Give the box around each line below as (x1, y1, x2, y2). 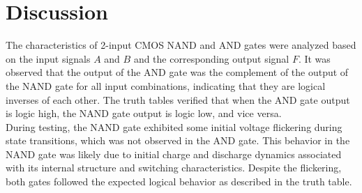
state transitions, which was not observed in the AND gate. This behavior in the (6, 133, 350, 148)
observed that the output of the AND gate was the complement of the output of (6, 65, 349, 79)
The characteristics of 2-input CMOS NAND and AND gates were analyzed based (6, 38, 356, 52)
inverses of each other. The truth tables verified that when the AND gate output (6, 92, 350, 107)
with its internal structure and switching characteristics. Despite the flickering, (6, 160, 342, 175)
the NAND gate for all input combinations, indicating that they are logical (6, 78, 326, 93)
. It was (298, 51, 331, 65)
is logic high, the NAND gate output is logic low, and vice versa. (6, 106, 282, 121)
